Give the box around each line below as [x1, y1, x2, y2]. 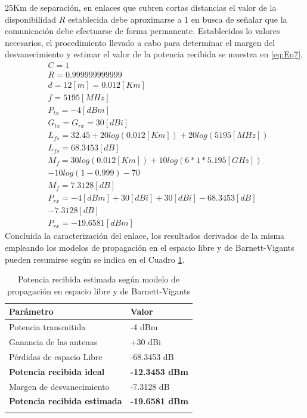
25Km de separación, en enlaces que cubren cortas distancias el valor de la [5, 1, 277, 13]
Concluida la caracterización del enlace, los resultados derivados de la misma [5, 229, 285, 242]
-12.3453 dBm [130, 365, 188, 377]
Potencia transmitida [9, 321, 86, 333]
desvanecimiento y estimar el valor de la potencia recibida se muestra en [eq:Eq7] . [5, 48, 303, 60]
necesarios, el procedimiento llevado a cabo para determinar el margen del [5, 36, 275, 48]
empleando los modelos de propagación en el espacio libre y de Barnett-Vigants [5, 241, 294, 253]
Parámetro [9, 305, 54, 318]
